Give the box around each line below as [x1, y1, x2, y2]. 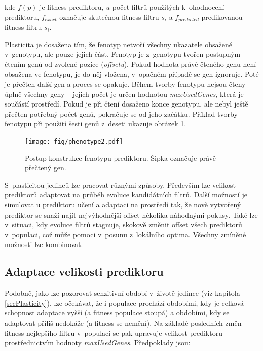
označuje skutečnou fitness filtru [59, 11, 159, 22]
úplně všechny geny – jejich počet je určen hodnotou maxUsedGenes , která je [5, 88, 244, 99]
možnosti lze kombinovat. [5, 239, 83, 250]
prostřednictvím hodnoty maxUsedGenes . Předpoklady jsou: [5, 337, 191, 348]
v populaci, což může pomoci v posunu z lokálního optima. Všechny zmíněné [5, 229, 246, 239]
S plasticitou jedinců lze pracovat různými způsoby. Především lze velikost [5, 179, 236, 190]
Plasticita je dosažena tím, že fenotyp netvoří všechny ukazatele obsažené [5, 39, 232, 49]
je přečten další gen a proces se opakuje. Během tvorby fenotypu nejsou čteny [5, 79, 246, 89]
